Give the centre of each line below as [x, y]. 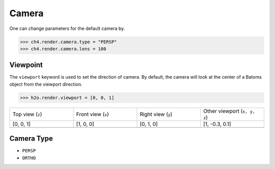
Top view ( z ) [27, 114]
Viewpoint [26, 65]
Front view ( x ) [93, 114]
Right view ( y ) [156, 114]
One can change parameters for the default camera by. [67, 28]
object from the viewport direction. [46, 84]
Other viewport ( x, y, [229, 111]
